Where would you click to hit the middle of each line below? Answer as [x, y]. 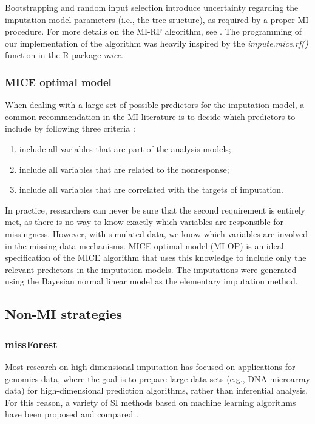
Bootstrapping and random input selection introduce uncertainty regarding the [152, 7]
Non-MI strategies [64, 314]
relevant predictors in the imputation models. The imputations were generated [151, 269]
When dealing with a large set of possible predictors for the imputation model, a [155, 105]
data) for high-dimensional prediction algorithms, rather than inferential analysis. [157, 390]
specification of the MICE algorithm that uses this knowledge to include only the [156, 257]
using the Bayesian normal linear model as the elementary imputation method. [151, 281]
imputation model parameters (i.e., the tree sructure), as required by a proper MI [157, 19]
